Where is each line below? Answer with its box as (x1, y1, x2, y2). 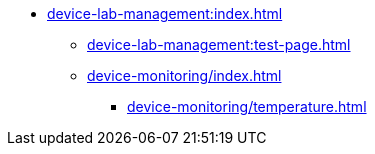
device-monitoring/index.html (87, 67, 282, 84)
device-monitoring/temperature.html (127, 98, 367, 115)
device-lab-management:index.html (47, 5, 283, 22)
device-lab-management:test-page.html (87, 36, 351, 53)
